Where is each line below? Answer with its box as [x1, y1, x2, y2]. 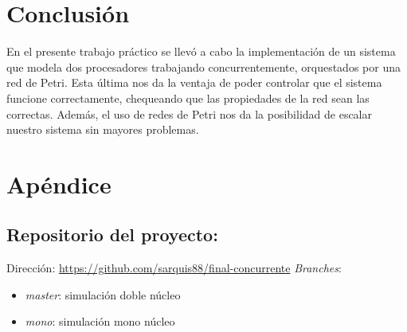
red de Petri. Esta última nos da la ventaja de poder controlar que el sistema [6, 74, 382, 91]
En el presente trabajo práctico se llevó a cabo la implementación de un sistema [6, 43, 396, 60]
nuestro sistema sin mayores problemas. [6, 121, 199, 138]
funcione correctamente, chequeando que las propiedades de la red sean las [6, 89, 370, 106]
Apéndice [6, 167, 112, 200]
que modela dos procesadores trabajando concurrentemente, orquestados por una [6, 58, 401, 75]
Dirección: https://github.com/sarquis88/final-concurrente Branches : [6, 260, 342, 276]
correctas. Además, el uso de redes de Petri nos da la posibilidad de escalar [6, 105, 372, 122]
